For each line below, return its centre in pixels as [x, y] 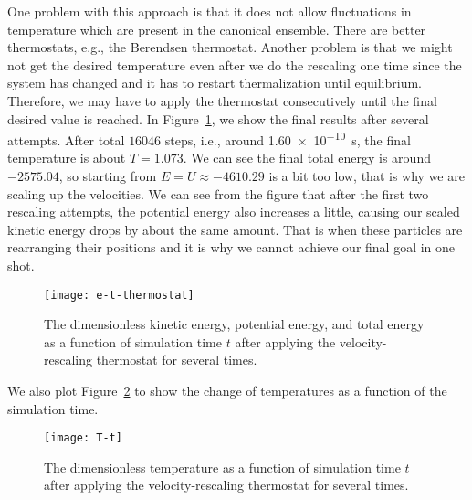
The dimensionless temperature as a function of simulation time [222, 467]
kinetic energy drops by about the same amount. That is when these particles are [235, 229]
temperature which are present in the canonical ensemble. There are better [217, 29]
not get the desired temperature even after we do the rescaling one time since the [235, 64]
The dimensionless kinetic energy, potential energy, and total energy [234, 324]
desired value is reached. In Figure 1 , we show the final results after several [218, 118]
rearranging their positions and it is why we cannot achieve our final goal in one [231, 247]
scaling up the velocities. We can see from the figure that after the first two [218, 193]
